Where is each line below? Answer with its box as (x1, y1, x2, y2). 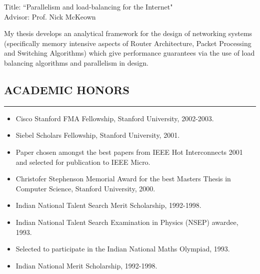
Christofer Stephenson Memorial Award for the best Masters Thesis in (15, 173, 231, 184)
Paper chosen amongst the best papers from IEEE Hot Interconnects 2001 (15, 146, 243, 157)
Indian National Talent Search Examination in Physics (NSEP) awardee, (15, 216, 238, 227)
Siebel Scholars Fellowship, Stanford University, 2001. (15, 130, 180, 140)
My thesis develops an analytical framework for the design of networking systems (4, 28, 252, 39)
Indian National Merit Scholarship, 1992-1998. (15, 260, 157, 270)
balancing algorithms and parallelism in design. (4, 57, 148, 68)
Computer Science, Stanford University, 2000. (15, 183, 155, 193)
